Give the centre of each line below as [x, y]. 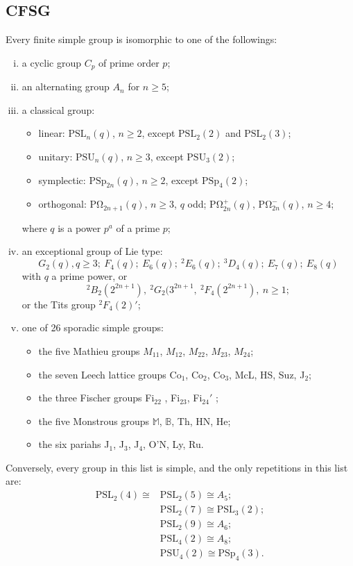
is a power [79, 227]
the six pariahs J [74, 444]
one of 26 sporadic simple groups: [93, 327]
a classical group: [58, 109]
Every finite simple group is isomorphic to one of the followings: [141, 39]
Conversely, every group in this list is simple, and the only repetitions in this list [177, 467]
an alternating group [66, 86]
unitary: [55, 157]
